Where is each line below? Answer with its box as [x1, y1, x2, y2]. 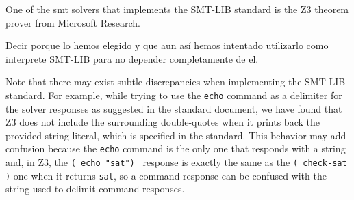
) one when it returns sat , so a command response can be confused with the [5, 168, 327, 182]
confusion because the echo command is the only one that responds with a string [5, 141, 346, 156]
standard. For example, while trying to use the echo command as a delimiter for [5, 87, 342, 102]
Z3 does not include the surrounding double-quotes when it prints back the [5, 115, 320, 129]
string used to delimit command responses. [5, 182, 185, 196]
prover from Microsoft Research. [5, 15, 140, 29]
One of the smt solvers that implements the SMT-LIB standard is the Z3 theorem [5, 2, 349, 16]
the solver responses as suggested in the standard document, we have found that [5, 101, 342, 115]
